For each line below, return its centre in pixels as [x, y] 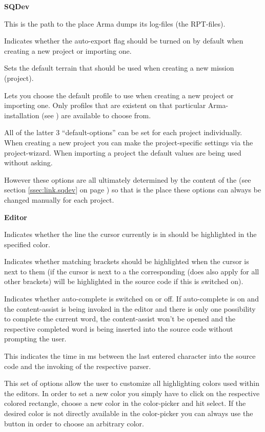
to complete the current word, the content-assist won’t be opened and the [120, 319]
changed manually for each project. [59, 199]
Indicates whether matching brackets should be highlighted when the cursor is [127, 261]
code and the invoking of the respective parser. [78, 366]
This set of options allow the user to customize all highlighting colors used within [132, 383]
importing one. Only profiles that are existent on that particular [105, 105]
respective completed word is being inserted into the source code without [119, 328]
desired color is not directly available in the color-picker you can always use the [129, 413]
